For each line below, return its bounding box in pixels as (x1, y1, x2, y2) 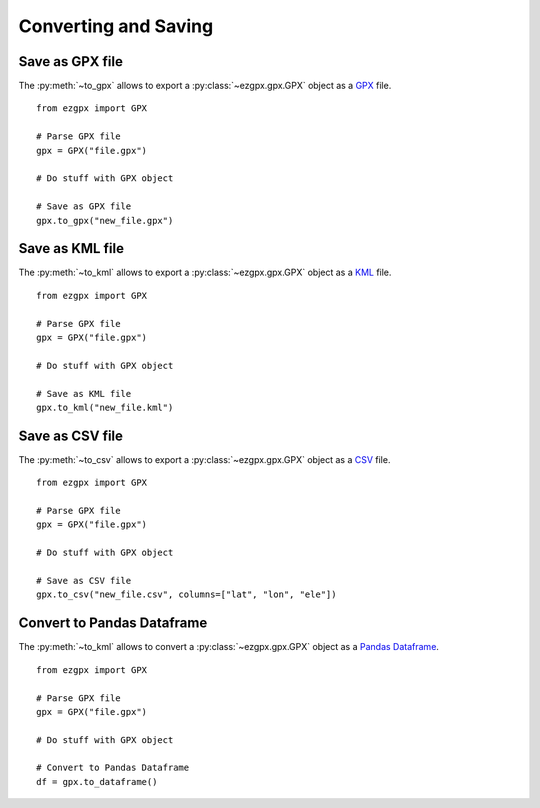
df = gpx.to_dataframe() (36, 776, 158, 787)
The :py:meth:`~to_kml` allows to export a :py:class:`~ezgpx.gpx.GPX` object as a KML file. (18, 266, 392, 279)
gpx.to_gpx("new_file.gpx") (36, 215, 174, 226)
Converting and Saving (18, 15, 214, 37)
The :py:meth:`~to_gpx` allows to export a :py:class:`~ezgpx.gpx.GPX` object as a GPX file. (18, 80, 392, 92)
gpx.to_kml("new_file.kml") (36, 402, 174, 413)
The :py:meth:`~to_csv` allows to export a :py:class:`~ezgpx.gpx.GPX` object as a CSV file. (18, 453, 391, 465)
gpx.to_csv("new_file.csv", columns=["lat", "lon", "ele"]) (36, 589, 337, 600)
